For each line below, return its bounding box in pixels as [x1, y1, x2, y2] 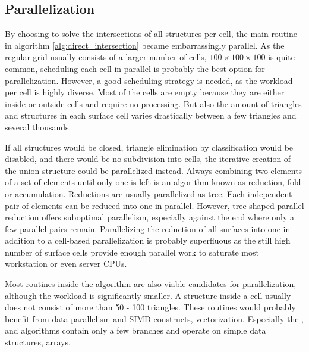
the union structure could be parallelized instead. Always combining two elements [5, 164, 302, 176]
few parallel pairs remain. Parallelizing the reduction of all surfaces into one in [5, 222, 291, 235]
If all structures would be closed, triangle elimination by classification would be [5, 141, 294, 153]
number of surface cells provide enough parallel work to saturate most [5, 245, 259, 258]
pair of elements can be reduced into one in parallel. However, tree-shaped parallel [5, 199, 304, 211]
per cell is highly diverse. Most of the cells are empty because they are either [5, 86, 285, 98]
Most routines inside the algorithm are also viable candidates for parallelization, [5, 278, 297, 290]
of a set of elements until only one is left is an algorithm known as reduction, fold [5, 176, 301, 188]
